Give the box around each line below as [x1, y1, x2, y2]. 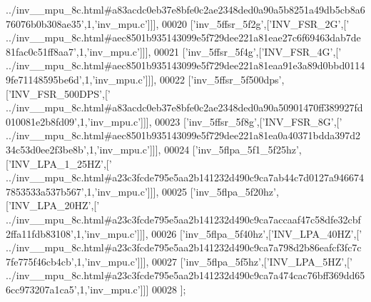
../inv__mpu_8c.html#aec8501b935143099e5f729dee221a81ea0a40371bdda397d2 [6, 128, 361, 143]
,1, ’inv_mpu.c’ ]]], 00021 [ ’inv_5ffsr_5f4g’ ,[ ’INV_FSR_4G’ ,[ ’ [76, 44, 342, 59]
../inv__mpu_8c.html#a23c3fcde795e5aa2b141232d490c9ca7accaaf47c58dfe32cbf [6, 211, 361, 226]
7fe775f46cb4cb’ [6, 253, 74, 268]
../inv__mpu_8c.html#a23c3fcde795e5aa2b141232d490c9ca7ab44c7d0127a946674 [6, 170, 365, 185]
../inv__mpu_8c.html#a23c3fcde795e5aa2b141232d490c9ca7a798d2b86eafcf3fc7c [6, 240, 362, 255]
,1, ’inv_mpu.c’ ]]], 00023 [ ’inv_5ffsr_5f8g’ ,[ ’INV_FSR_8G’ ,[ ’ [76, 114, 342, 129]
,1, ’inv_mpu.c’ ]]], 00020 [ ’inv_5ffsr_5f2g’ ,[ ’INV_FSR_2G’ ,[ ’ [83, 16, 350, 31]
